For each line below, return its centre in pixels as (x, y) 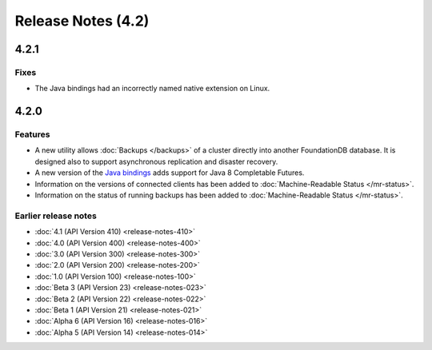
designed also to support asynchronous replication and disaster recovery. (156, 161)
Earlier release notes (56, 216)
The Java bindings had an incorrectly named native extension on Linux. (152, 89)
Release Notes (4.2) (82, 21)
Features (32, 134)
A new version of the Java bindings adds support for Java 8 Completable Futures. (170, 173)
